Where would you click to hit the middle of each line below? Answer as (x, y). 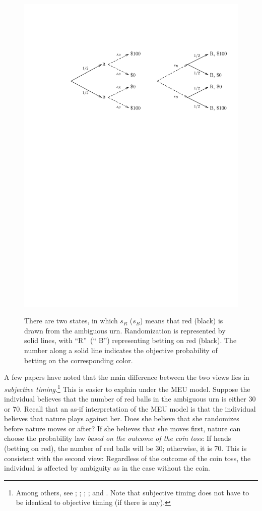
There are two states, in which (71, 321)
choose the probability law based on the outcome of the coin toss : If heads (118, 438)
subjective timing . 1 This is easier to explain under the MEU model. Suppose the (127, 388)
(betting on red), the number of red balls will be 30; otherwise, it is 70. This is (125, 448)
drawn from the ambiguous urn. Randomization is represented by (125, 330)
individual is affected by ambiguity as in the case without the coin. (107, 468)
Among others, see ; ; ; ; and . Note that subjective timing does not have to (133, 492)
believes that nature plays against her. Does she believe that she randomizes (122, 418)
